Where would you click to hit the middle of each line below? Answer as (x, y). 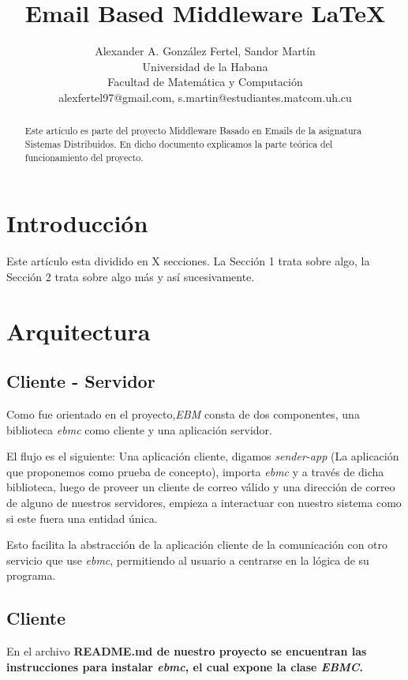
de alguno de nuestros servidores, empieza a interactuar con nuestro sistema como (204, 502)
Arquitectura (79, 331)
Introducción (77, 223)
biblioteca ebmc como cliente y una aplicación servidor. (140, 429)
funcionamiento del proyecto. (84, 157)
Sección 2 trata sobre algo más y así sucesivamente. (131, 276)
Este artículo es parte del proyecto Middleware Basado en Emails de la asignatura (193, 131)
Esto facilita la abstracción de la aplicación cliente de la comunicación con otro (197, 545)
